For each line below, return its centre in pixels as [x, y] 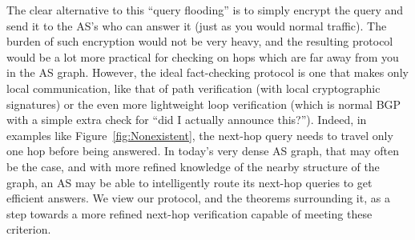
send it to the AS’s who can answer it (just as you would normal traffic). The [197, 25]
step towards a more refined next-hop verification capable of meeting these [189, 213]
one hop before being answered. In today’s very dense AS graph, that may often [203, 151]
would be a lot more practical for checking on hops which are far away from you [203, 56]
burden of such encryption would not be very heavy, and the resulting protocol [200, 41]
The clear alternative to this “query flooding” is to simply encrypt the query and [205, 10]
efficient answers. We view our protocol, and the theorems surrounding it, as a [198, 198]
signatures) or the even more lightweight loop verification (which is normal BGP [204, 104]
